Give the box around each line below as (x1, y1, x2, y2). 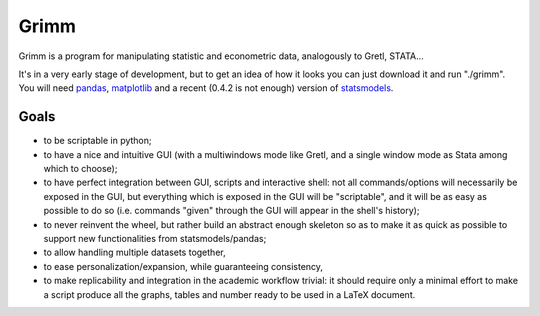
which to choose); (43, 163, 118, 175)
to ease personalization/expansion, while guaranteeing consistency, (43, 260, 324, 272)
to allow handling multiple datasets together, (43, 246, 226, 259)
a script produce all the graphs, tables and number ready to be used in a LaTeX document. (43, 288, 416, 300)
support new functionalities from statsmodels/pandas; (43, 232, 267, 244)
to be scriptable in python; (43, 135, 152, 147)
